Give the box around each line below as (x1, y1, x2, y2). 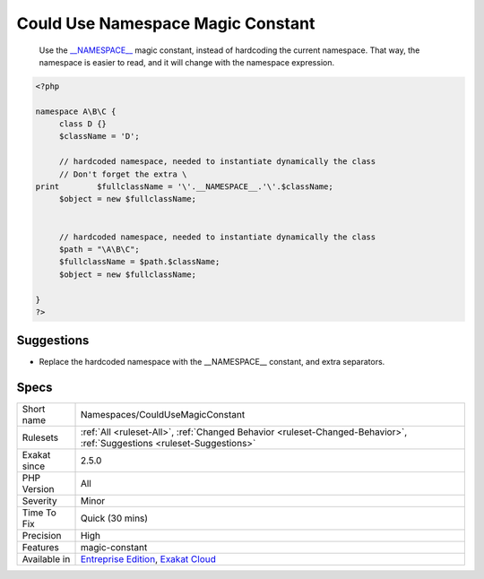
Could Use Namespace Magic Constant (16, 13, 315, 33)
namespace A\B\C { (35, 106, 117, 117)
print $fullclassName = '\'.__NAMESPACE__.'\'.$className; (35, 182, 333, 192)
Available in (22, 553, 71, 566)
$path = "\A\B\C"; (58, 245, 141, 255)
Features (22, 541, 60, 554)
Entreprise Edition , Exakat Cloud (80, 553, 217, 566)
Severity (22, 495, 57, 507)
